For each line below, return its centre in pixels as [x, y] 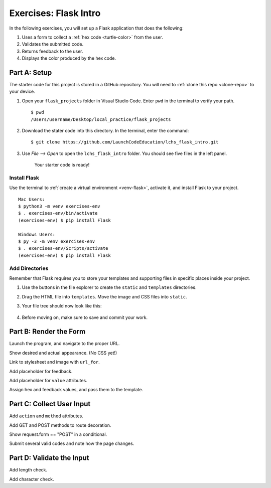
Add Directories [29, 268]
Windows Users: [37, 234]
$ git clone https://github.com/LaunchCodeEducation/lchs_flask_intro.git [125, 142]
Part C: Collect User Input [50, 404]
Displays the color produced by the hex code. [69, 58]
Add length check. [28, 470]
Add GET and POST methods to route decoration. [60, 425]
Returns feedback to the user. [52, 51]
